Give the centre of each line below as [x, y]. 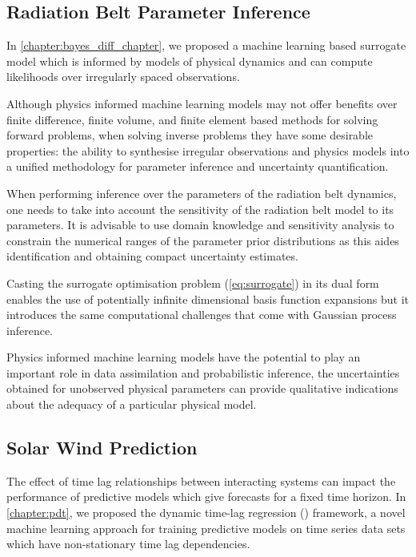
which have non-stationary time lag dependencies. [128, 544]
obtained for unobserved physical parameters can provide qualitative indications [202, 388]
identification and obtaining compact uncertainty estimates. [152, 256]
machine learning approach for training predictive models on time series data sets [206, 528]
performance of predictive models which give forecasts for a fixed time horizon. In [206, 496]
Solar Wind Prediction [102, 448]
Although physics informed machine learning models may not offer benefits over [202, 103]
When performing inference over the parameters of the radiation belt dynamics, [202, 193]
